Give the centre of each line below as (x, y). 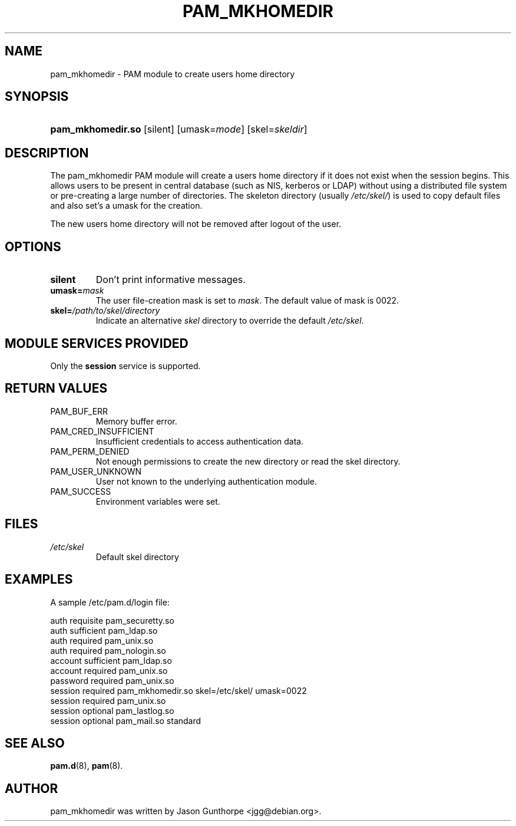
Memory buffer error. (136, 421)
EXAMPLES (39, 580)
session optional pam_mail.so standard (126, 720)
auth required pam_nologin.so (108, 650)
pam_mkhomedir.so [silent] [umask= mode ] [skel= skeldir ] (179, 129)
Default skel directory (137, 557)
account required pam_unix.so (109, 670)
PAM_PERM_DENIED (90, 451)
